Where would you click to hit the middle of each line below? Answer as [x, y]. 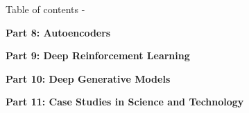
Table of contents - [45, 9]
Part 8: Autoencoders [58, 32]
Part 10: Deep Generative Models [88, 78]
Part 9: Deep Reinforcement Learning [98, 55]
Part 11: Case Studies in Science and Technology [125, 102]
